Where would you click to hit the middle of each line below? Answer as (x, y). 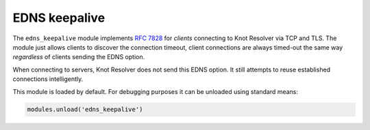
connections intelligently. (48, 79)
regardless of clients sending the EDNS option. (79, 57)
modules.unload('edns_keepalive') (85, 110)
